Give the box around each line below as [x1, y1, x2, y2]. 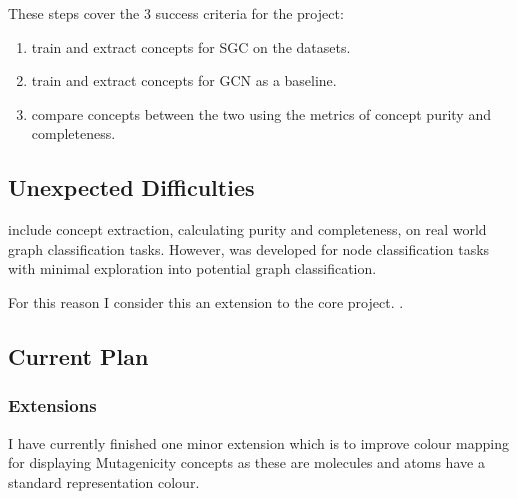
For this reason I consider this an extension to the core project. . [8, 291, 404, 312]
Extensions [8, 393, 97, 418]
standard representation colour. [8, 471, 200, 492]
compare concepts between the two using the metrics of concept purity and [31, 103, 491, 124]
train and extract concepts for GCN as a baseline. [31, 70, 337, 91]
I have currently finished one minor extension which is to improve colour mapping [8, 432, 509, 453]
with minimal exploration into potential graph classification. [8, 258, 377, 279]
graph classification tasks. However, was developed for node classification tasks [8, 238, 490, 259]
